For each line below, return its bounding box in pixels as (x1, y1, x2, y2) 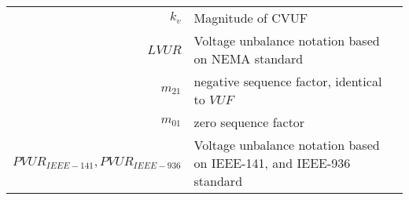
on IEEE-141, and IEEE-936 (193, 154, 351, 172)
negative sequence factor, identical (193, 72, 382, 90)
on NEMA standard (193, 49, 304, 67)
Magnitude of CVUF (193, 9, 308, 27)
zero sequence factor (193, 113, 305, 131)
